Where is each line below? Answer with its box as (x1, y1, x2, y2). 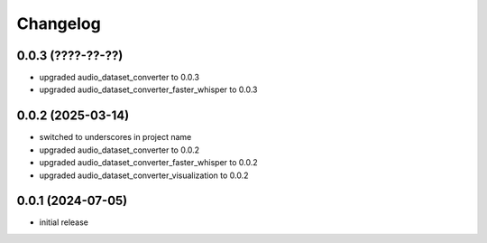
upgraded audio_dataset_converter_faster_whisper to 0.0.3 (39, 84, 258, 95)
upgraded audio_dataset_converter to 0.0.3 (39, 72, 200, 83)
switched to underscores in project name (39, 132, 192, 143)
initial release (39, 217, 89, 228)
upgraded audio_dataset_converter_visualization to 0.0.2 (39, 170, 249, 181)
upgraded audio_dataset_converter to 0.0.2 (39, 145, 200, 155)
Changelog (16, 14, 101, 33)
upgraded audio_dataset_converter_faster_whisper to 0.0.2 (39, 157, 259, 168)
